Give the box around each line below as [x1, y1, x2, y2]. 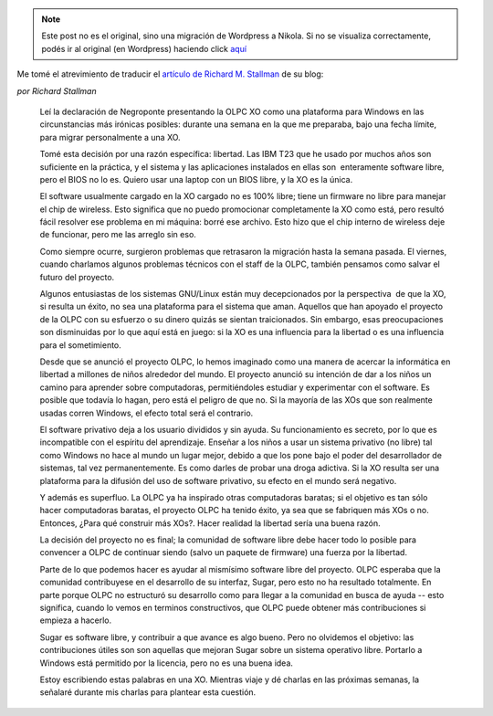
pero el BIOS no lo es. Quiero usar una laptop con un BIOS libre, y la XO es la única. [39, 174, 353, 184]
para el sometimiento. [39, 339, 122, 351]
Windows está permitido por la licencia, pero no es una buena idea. [39, 658, 294, 669]
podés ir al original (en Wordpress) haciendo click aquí [41, 43, 246, 54]
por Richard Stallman [16, 85, 97, 96]
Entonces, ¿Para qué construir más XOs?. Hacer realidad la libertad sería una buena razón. [39, 517, 381, 529]
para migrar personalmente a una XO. [39, 132, 182, 142]
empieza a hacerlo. [39, 615, 112, 626]
